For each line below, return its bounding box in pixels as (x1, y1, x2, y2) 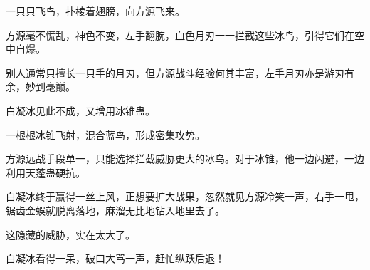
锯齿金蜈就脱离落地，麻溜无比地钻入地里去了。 (6, 202, 225, 217)
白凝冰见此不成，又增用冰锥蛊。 (6, 103, 155, 118)
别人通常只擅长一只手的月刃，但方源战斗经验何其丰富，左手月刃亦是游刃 (6, 65, 344, 80)
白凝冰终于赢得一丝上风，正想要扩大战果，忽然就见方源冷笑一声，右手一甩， (6, 189, 364, 204)
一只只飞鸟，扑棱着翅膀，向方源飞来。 (6, 4, 185, 18)
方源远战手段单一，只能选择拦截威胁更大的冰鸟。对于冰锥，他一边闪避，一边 (6, 151, 364, 166)
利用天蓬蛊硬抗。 (6, 165, 85, 180)
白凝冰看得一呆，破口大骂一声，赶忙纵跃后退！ (6, 251, 225, 266)
